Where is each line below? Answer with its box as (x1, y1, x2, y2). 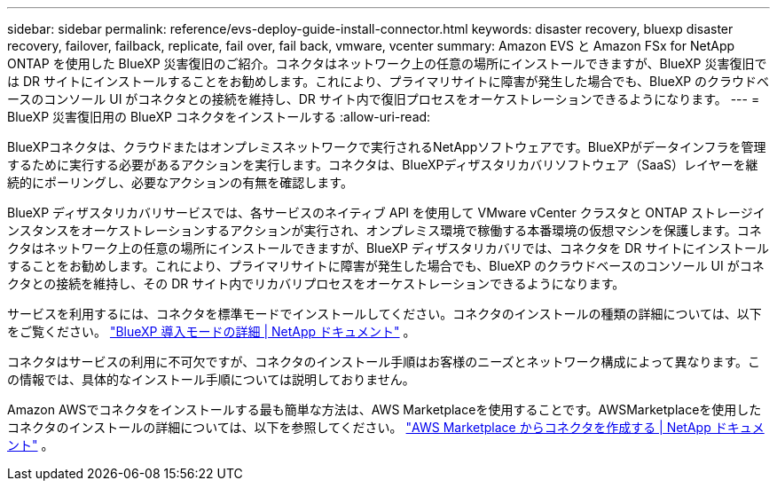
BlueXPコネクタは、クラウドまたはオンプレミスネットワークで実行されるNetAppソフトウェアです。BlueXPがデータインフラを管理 (7, 139, 766, 154)
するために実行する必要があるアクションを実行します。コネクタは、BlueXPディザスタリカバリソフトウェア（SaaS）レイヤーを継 (7, 157, 758, 172)
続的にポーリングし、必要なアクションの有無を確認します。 (7, 175, 353, 190)
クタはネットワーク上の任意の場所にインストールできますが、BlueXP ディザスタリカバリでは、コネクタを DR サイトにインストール (7, 240, 769, 256)
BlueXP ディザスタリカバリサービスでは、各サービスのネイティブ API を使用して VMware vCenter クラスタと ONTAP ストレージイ (7, 205, 765, 220)
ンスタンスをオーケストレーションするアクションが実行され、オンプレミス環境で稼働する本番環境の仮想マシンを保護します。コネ (7, 223, 762, 238)
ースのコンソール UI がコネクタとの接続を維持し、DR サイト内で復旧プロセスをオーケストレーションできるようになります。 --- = (7, 91, 760, 106)
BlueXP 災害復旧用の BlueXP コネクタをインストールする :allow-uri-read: (7, 109, 431, 124)
